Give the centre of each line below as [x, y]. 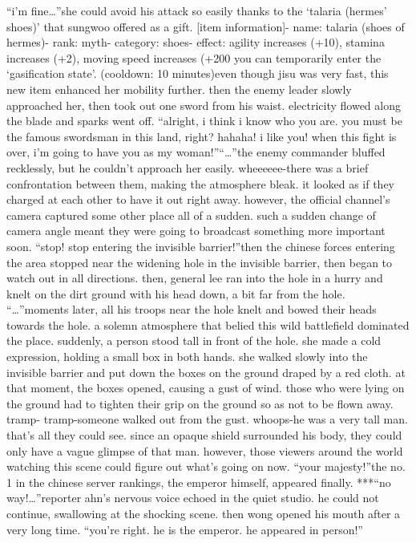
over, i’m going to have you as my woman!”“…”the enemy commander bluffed [196, 152]
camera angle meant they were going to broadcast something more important [196, 231]
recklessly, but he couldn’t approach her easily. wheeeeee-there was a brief [188, 167]
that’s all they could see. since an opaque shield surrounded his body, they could [204, 435]
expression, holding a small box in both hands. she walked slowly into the [187, 357]
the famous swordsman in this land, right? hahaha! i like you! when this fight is [202, 136]
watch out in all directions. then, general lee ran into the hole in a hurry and [195, 278]
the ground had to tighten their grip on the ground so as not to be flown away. [200, 403]
